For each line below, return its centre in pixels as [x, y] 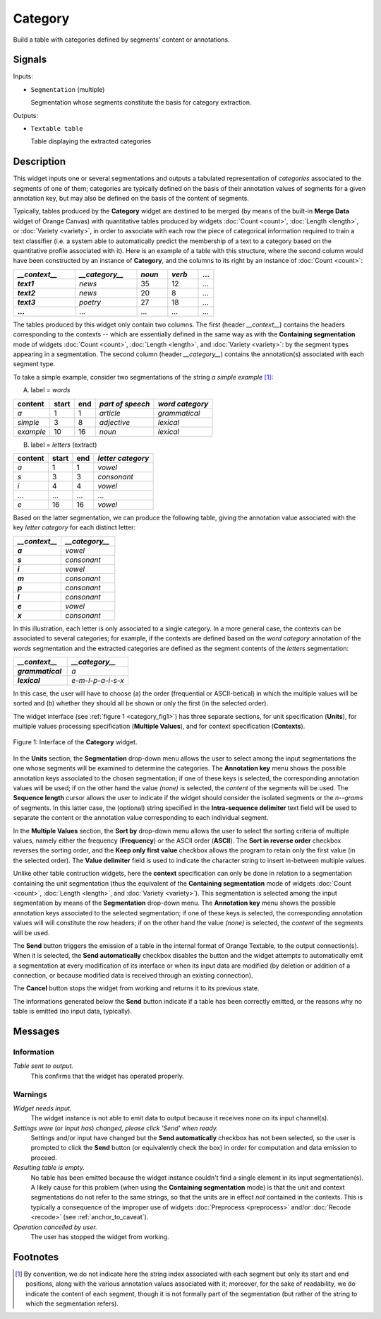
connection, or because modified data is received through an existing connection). [133, 975]
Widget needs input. [42, 1108]
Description [40, 162]
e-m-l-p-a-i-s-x [98, 680]
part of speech [125, 404]
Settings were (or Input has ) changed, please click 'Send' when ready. [116, 1128]
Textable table [57, 129]
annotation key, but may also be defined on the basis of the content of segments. [131, 199]
